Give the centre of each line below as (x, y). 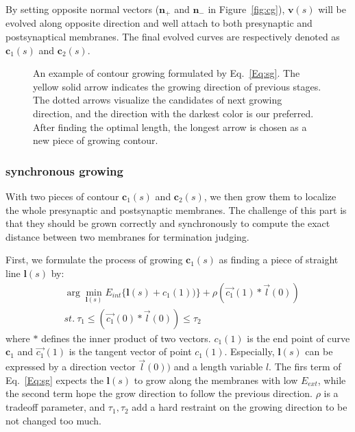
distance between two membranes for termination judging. (127, 236)
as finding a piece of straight (279, 260)
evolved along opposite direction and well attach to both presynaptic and (159, 23)
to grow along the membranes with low (216, 380)
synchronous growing (64, 170)
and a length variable (218, 367)
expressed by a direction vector (71, 367)
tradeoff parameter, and (56, 407)
